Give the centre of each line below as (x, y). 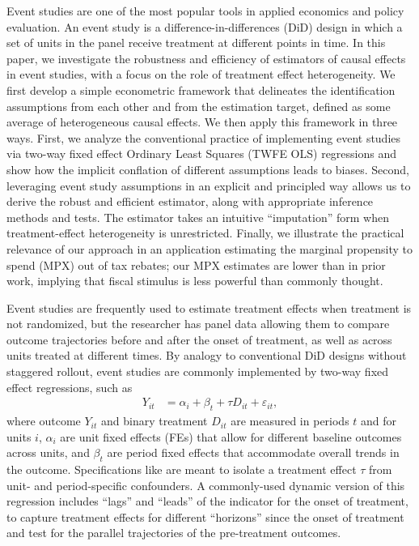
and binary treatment (154, 421)
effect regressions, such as (70, 387)
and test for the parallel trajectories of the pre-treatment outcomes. (174, 533)
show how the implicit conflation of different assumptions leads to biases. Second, (208, 169)
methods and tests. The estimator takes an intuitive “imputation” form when (198, 217)
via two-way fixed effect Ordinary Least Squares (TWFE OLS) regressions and (202, 154)
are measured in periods (290, 421)
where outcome (44, 421)
